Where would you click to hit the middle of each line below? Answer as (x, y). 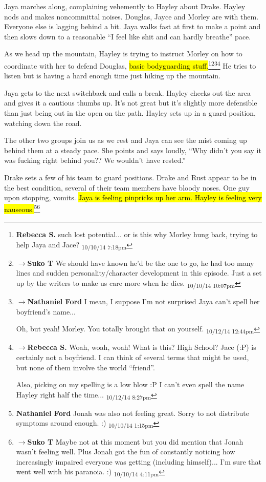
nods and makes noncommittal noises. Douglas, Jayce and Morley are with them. (131, 16)
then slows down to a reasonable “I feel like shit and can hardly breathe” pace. (128, 36)
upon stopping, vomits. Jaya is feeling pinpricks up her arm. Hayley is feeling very (133, 197)
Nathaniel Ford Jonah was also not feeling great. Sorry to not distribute (132, 413)
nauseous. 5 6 (22, 208)
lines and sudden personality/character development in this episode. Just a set (139, 273)
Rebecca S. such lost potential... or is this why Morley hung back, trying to (137, 234)
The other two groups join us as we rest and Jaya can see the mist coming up (126, 140)
